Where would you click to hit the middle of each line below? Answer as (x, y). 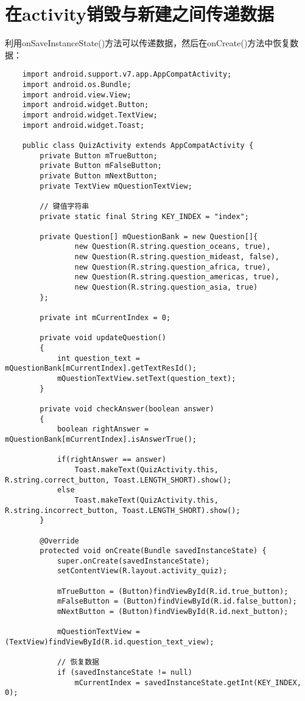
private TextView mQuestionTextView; (116, 186)
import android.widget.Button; (86, 105)
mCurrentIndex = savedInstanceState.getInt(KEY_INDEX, (188, 682)
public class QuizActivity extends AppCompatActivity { (138, 145)
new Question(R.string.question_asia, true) (166, 288)
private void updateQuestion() (103, 338)
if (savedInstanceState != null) (124, 673)
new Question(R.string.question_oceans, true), (173, 247)
